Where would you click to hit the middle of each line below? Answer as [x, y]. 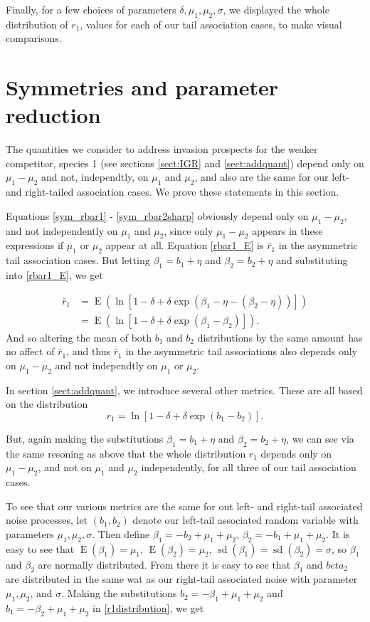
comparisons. [34, 38]
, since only [189, 230]
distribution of [37, 24]
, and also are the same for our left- [272, 177]
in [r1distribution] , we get [148, 607]
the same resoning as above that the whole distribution [126, 453]
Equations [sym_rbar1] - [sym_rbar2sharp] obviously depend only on [157, 215]
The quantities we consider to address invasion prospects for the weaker [162, 149]
